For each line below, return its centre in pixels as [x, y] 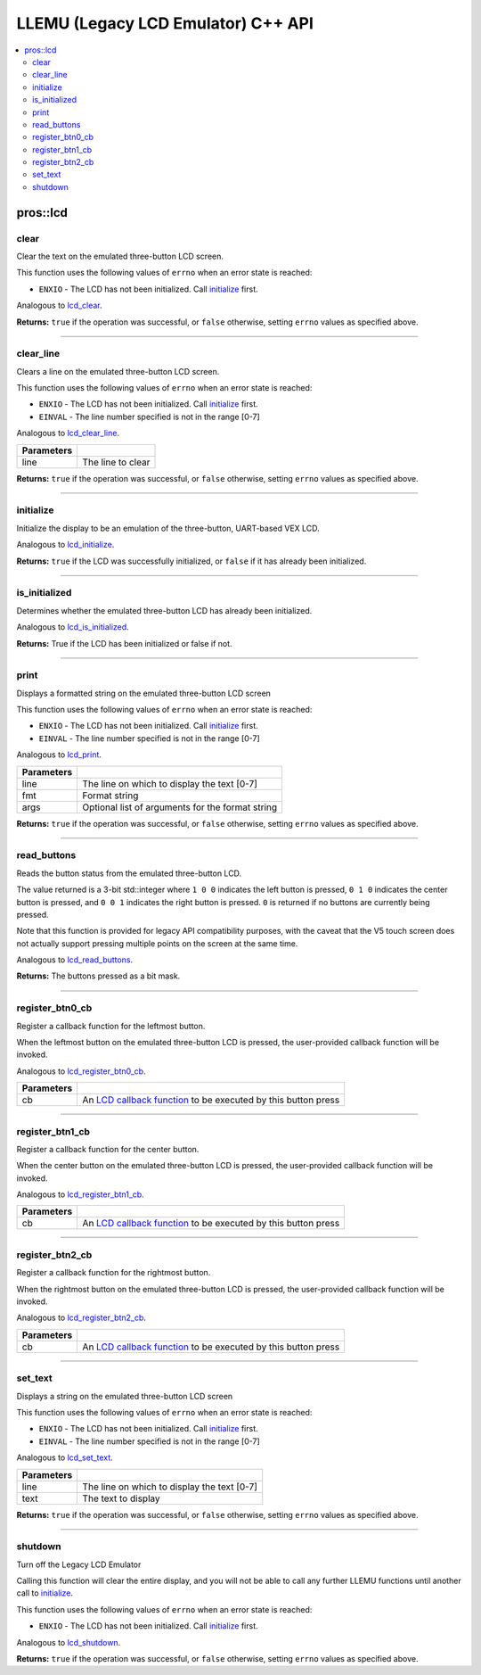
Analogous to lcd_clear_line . [68, 433]
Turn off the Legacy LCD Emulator [79, 1564]
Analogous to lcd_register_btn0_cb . [81, 1071]
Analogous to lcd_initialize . [65, 545]
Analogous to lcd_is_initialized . [73, 627]
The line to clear [116, 462]
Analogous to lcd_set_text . [65, 1457]
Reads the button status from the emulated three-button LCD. [129, 873]
